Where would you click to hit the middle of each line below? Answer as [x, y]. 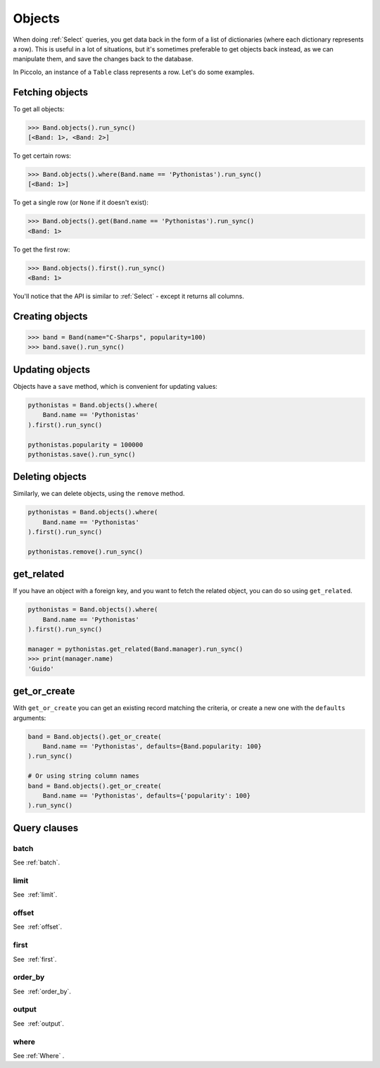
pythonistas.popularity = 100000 [85, 445]
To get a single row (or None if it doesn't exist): [81, 203]
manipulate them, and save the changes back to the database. [103, 59]
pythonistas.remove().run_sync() [85, 552]
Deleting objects [50, 477]
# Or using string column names [84, 776]
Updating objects [52, 370]
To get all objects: [39, 108]
